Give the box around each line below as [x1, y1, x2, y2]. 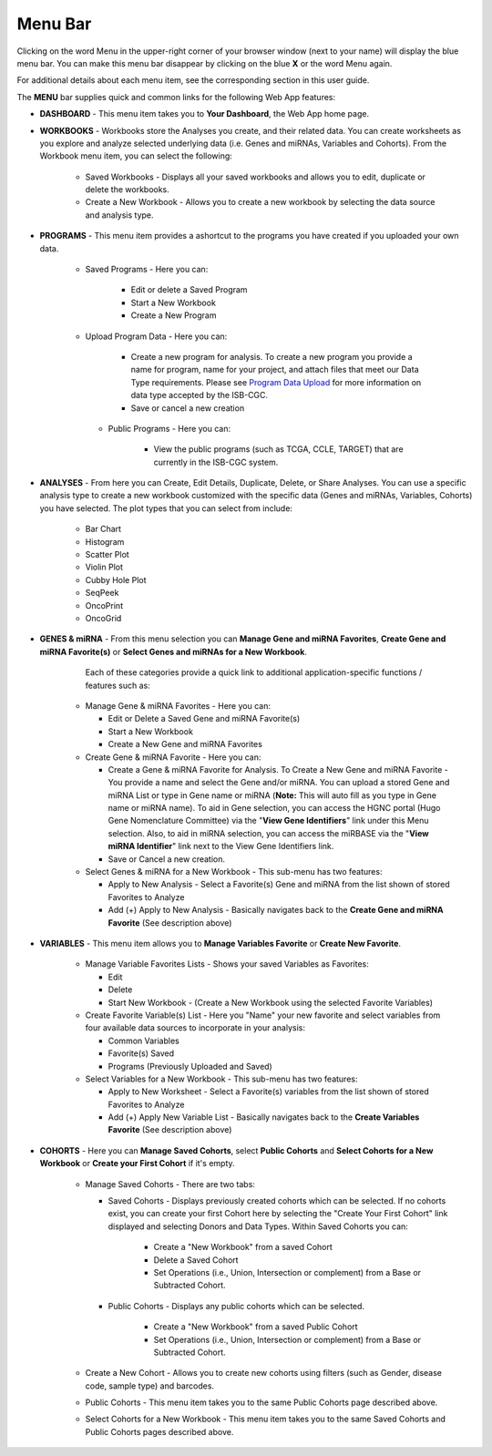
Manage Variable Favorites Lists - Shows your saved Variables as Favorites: [85, 959, 369, 969]
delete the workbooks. [85, 184, 170, 195]
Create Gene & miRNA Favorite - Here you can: [85, 752, 261, 763]
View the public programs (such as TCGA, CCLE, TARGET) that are [153, 444, 405, 455]
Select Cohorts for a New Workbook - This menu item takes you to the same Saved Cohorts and [85, 1413, 446, 1425]
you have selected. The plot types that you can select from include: [39, 502, 293, 514]
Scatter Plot [85, 549, 129, 560]
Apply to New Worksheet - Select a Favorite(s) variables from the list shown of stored [108, 1086, 429, 1097]
